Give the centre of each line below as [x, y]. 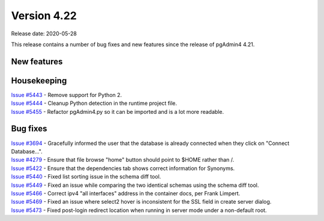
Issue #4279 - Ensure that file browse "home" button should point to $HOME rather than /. [123, 160]
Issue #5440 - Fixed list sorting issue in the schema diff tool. [86, 177]
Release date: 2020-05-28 [44, 34]
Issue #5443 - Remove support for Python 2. [67, 95]
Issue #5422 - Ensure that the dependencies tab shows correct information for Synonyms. [123, 168]
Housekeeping [39, 81]
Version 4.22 [44, 16]
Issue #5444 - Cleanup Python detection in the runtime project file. [94, 103]
